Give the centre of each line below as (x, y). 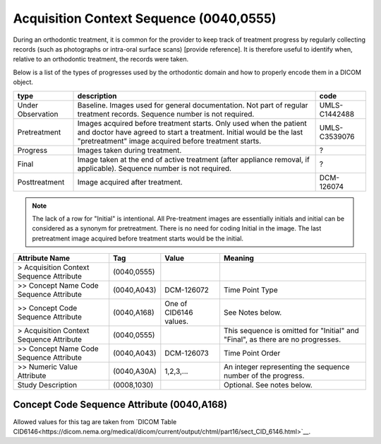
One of (176, 304)
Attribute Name (44, 258)
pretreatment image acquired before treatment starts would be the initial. (138, 238)
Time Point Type (250, 290)
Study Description (47, 385)
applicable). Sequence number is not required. (155, 168)
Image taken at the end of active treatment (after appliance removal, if (193, 159)
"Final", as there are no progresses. (282, 339)
